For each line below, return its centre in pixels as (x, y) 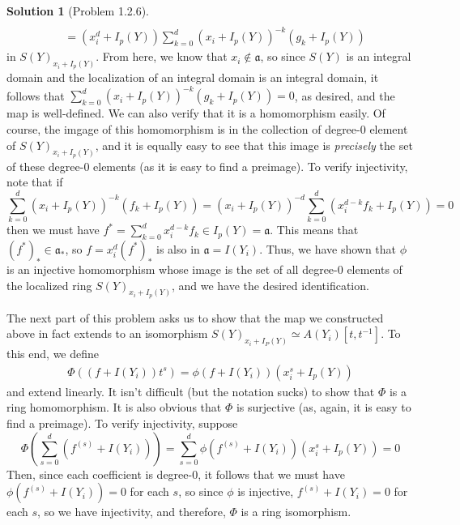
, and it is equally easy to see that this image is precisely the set (254, 145)
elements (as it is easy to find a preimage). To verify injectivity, (251, 166)
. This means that (314, 230)
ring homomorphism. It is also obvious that (114, 407)
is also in (178, 248)
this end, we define (53, 354)
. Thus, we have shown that (328, 248)
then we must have (53, 230)
